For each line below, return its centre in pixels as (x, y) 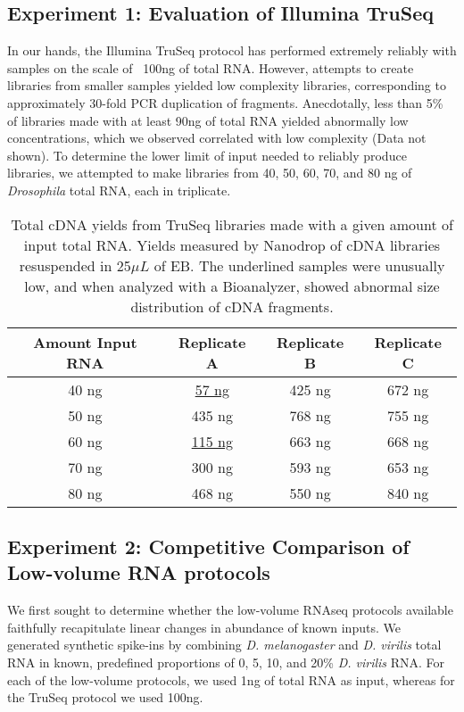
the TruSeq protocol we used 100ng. (105, 697)
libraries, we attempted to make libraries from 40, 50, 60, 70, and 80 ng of (210, 173)
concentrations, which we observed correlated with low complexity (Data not (217, 138)
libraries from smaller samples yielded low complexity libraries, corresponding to (227, 85)
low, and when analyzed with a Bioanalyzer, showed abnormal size (232, 286)
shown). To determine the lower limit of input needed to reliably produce (207, 155)
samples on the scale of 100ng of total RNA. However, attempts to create (211, 67)
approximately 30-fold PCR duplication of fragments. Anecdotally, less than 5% (225, 102)
